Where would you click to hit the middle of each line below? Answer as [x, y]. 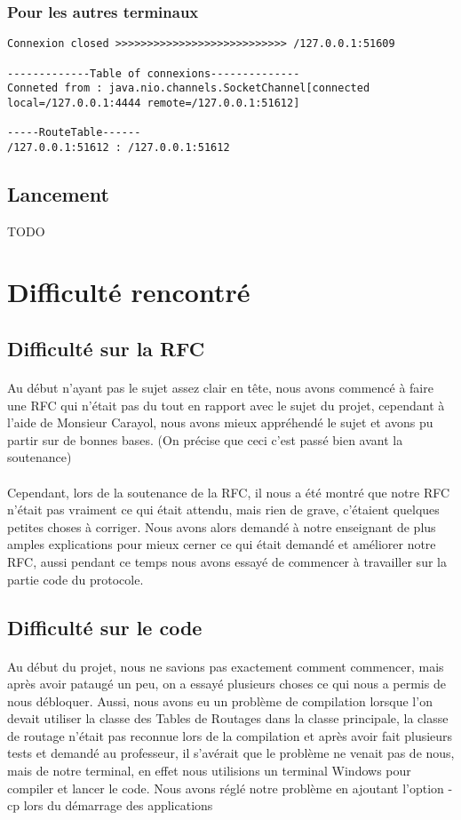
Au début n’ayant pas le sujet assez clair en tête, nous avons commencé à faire [220, 388]
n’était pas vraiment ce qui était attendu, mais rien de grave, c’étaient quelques [223, 510]
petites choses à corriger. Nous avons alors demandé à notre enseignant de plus [222, 526]
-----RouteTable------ [74, 133]
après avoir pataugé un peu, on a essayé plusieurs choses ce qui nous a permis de [227, 684]
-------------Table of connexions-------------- [154, 73]
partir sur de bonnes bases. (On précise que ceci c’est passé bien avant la [205, 439]
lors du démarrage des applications [118, 805]
